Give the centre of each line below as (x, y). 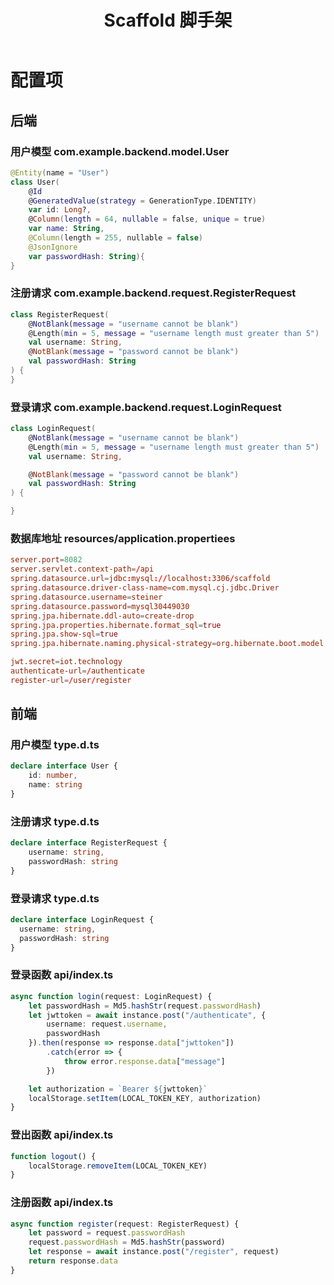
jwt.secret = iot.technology (66, 662)
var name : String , (66, 229)
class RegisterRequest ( (60, 314)
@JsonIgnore (53, 247)
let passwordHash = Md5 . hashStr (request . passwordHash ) (145, 1006)
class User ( (35, 182)
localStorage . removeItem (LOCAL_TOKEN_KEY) (118, 1166)
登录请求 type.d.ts (55, 898)
